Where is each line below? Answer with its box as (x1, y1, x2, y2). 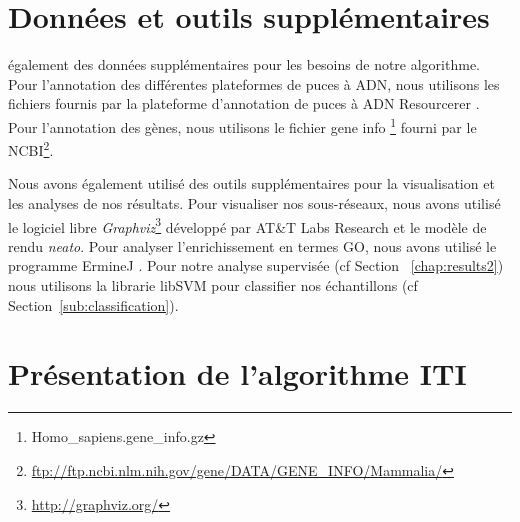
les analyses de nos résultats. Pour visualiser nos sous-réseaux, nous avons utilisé (8, 193, 501, 213)
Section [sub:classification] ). (8, 294, 179, 315)
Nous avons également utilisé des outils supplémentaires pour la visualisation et (8, 173, 495, 194)
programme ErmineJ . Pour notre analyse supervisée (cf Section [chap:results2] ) (8, 255, 504, 276)
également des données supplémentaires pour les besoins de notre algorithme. (8, 54, 480, 75)
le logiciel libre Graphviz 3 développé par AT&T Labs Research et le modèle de (8, 213, 487, 237)
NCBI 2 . (8, 137, 54, 160)
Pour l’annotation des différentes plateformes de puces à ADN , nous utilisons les (8, 73, 500, 94)
